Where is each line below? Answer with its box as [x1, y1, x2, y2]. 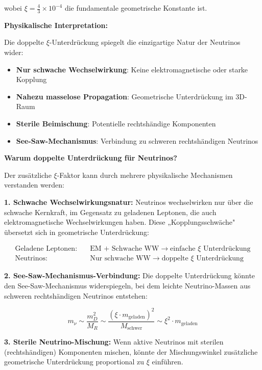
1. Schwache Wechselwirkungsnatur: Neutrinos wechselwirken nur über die [4, 196, 253, 207]
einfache [170, 245, 196, 253]
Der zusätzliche [4, 169, 52, 180]
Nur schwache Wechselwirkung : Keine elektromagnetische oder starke [16, 64, 248, 74]
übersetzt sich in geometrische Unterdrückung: [4, 226, 149, 237]
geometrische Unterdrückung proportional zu [4, 356, 145, 367]
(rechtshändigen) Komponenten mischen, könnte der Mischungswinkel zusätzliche [4, 346, 258, 357]
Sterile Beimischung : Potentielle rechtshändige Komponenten [16, 118, 216, 128]
